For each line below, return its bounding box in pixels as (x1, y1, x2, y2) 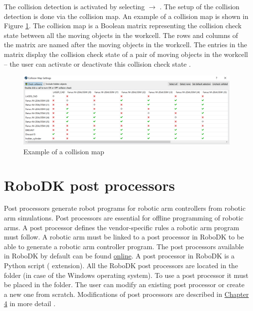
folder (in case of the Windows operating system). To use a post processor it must (4, 270, 249, 280)
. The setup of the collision (160, 1, 240, 11)
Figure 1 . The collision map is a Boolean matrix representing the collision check (4, 20, 242, 31)
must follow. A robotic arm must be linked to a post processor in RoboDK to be (4, 232, 244, 242)
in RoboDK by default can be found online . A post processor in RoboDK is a (4, 251, 235, 261)
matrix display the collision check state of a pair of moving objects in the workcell (4, 49, 248, 59)
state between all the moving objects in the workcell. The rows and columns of (4, 30, 238, 40)
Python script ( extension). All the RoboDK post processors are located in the (4, 260, 238, 271)
